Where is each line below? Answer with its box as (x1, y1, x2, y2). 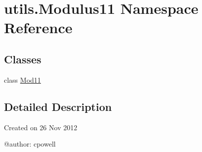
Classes (4, 51, 41, 66)
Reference (4, 17, 73, 38)
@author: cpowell (4, 139, 56, 149)
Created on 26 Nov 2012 (4, 122, 78, 132)
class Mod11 (4, 74, 41, 85)
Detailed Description (4, 99, 112, 114)
